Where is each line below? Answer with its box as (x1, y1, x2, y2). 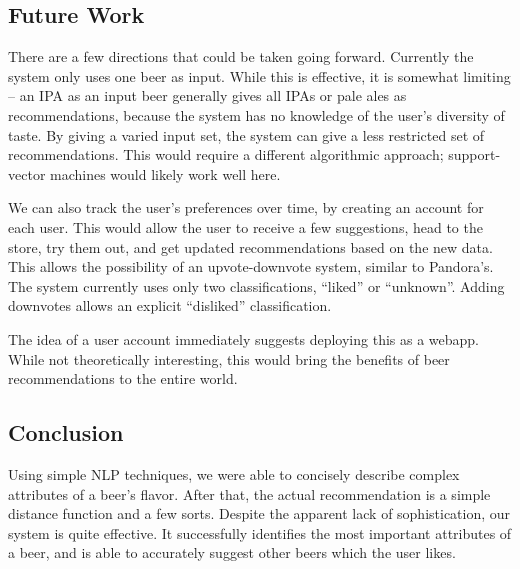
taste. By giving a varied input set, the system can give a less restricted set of (8, 124, 485, 145)
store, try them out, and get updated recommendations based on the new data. (8, 236, 493, 257)
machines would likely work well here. (50, 163, 281, 184)
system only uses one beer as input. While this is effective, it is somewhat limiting (8, 65, 511, 86)
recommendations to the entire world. (8, 368, 238, 389)
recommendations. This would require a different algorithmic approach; (8, 144, 444, 165)
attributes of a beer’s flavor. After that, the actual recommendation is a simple (8, 483, 491, 504)
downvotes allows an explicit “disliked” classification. (8, 295, 332, 316)
